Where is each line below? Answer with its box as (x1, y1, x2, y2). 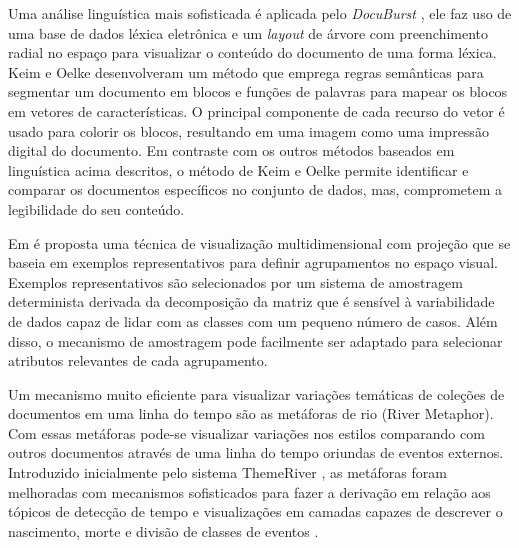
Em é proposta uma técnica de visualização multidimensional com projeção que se (8, 232, 511, 253)
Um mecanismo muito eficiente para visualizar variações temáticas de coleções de (8, 383, 505, 404)
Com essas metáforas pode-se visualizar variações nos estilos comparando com (8, 422, 485, 443)
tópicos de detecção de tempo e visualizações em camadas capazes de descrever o (8, 501, 503, 522)
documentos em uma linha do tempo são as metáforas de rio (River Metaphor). (8, 403, 494, 424)
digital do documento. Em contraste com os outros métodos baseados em (8, 140, 455, 161)
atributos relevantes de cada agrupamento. (8, 350, 268, 371)
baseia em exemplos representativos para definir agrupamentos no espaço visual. (8, 252, 498, 273)
